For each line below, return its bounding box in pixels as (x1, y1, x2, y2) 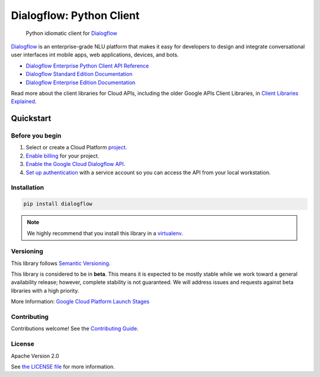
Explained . (11, 98, 37, 105)
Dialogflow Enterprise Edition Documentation (25, 79, 136, 86)
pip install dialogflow (23, 200, 93, 207)
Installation (11, 184, 44, 192)
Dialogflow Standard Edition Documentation (25, 71, 133, 78)
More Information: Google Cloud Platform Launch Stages (11, 298, 150, 305)
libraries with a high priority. (11, 287, 79, 294)
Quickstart (11, 113, 52, 124)
